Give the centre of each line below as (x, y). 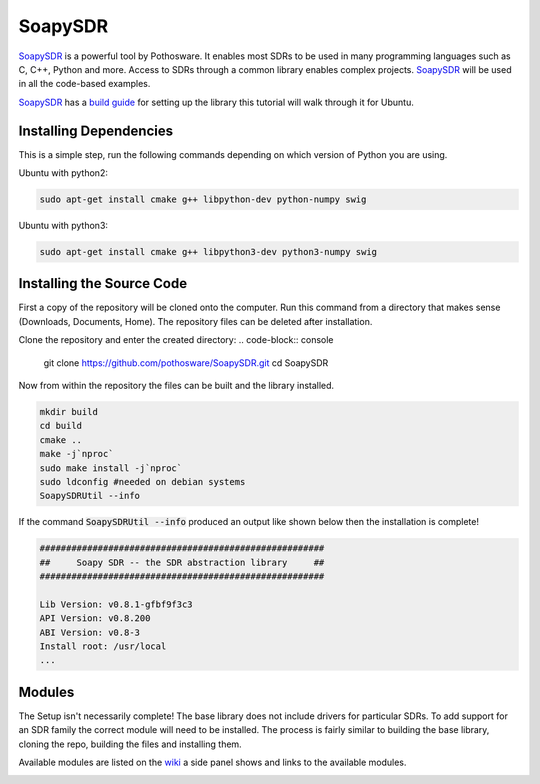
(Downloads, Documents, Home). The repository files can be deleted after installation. (195, 321)
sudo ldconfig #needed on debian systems (142, 481)
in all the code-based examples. (84, 84)
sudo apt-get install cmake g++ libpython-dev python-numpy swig (203, 199)
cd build (61, 426)
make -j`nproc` (76, 454)
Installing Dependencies (96, 130)
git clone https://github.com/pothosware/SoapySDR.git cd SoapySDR (186, 362)
